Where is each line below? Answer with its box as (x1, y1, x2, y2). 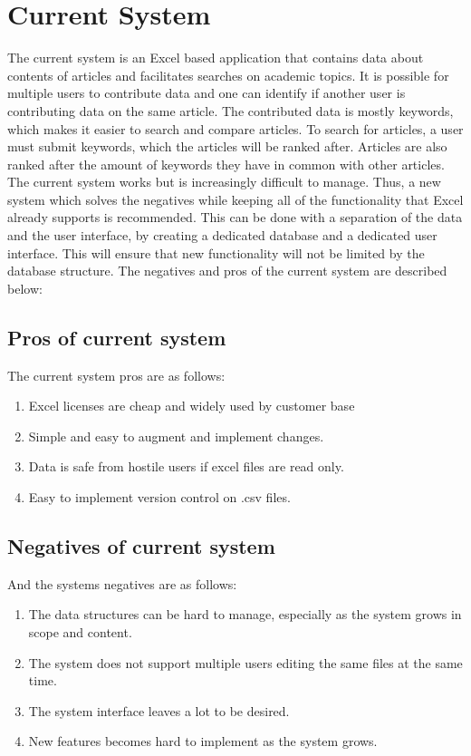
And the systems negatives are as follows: (7, 574, 237, 593)
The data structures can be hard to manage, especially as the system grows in (28, 605, 462, 624)
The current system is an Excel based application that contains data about (7, 48, 424, 67)
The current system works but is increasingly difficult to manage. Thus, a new (7, 172, 441, 191)
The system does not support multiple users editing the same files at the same (28, 653, 463, 672)
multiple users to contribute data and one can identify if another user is (7, 83, 406, 102)
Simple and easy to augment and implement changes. (28, 426, 324, 445)
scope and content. (28, 623, 132, 641)
